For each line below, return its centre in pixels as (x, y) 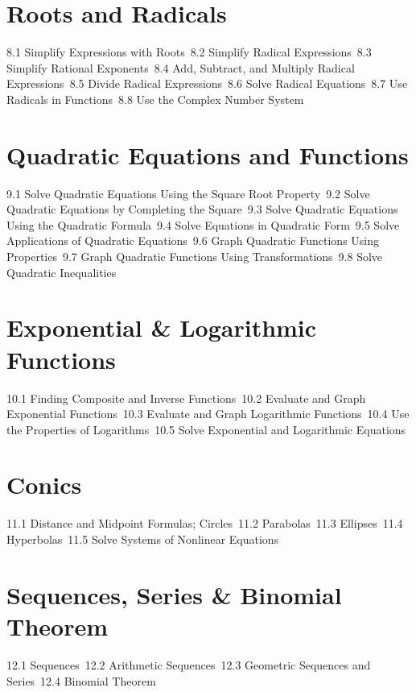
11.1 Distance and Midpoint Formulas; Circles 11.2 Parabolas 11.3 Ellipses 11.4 (205, 523)
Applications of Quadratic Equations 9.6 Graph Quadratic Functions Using (193, 240)
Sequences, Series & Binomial (174, 594)
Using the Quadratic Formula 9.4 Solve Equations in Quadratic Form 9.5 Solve (203, 224)
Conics (44, 485)
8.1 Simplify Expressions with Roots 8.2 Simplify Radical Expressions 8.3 (189, 52)
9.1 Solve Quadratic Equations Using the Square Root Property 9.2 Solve (188, 193)
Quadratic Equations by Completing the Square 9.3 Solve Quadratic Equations (202, 209)
